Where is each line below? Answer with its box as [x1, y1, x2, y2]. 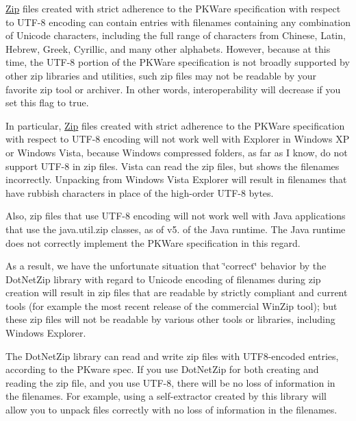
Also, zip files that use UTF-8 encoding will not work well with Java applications [5, 208, 346, 223]
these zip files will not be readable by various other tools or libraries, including [5, 312, 335, 326]
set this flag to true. [5, 95, 89, 110]
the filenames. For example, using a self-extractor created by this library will [5, 389, 327, 403]
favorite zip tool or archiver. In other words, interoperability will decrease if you [5, 82, 341, 96]
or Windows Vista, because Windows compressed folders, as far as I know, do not [5, 145, 348, 159]
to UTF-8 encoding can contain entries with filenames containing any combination [5, 14, 351, 29]
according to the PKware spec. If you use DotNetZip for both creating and [5, 362, 319, 376]
